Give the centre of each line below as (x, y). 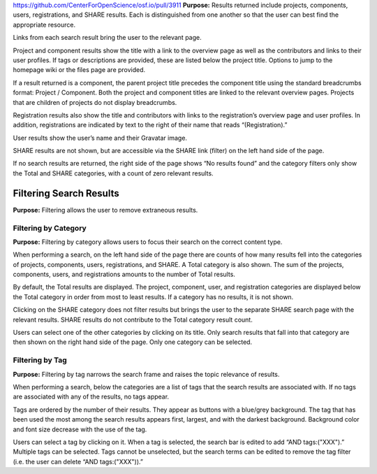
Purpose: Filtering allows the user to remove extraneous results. (105, 210)
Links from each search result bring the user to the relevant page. (107, 38)
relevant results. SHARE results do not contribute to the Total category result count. (133, 319)
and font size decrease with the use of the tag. (80, 429)
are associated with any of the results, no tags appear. (91, 397)
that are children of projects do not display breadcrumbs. (95, 102)
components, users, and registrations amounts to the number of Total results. (124, 274)
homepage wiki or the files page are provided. (79, 70)
